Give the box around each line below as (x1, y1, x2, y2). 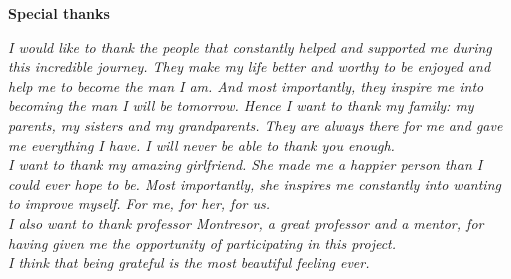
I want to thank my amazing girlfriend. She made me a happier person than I (8, 154, 483, 175)
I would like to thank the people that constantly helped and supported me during (8, 36, 492, 57)
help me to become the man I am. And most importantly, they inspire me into (8, 75, 484, 96)
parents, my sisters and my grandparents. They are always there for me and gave (8, 114, 503, 135)
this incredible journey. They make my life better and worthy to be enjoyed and (8, 56, 491, 77)
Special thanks (8, 3, 110, 23)
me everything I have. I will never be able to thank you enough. (8, 134, 395, 155)
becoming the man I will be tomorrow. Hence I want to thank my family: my (8, 95, 474, 116)
